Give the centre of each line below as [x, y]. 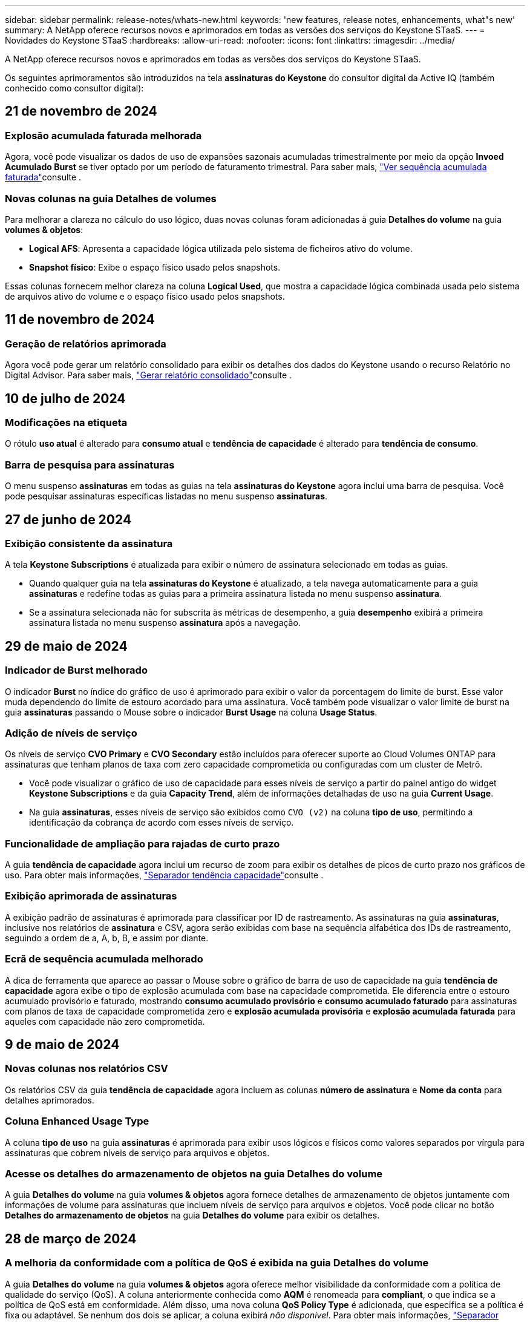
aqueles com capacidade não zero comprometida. [105, 1021]
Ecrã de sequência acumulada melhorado [104, 959]
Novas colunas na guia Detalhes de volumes [111, 198]
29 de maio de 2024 [66, 646]
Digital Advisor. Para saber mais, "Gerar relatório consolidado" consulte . [149, 375]
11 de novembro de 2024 [80, 320]
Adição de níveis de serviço [71, 733]
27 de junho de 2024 [68, 519]
